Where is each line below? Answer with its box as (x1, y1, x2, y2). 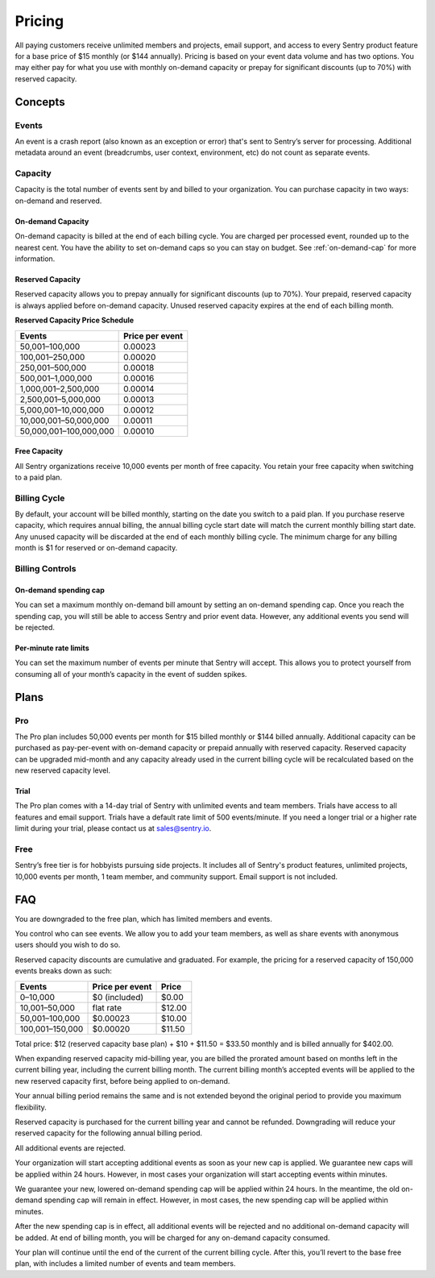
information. (14, 254, 56, 263)
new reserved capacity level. (14, 766, 111, 775)
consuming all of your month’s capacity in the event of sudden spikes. (14, 669, 247, 678)
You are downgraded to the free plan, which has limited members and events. (14, 914, 273, 923)
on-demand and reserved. (14, 196, 102, 205)
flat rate (92, 1002, 122, 1013)
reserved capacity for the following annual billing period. (14, 1128, 203, 1138)
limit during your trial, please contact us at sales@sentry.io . (14, 824, 212, 833)
